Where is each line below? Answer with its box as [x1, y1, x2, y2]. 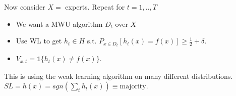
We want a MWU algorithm [16, 18, 103, 29]
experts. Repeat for [65, 2, 125, 12]
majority [120, 83, 146, 90]
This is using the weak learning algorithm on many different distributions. [4, 70, 233, 81]
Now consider [4, 2, 45, 12]
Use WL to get [16, 35, 62, 46]
